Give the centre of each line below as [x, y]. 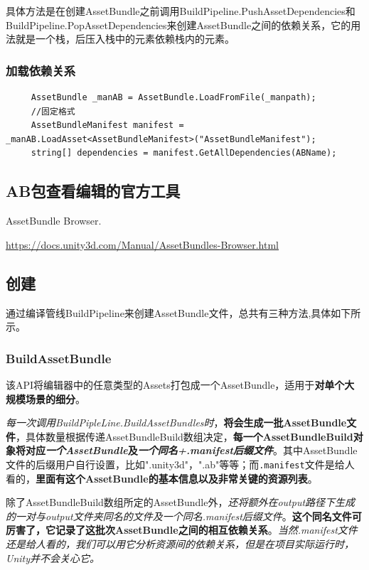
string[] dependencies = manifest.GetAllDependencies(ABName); [184, 153]
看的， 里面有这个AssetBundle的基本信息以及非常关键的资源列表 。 [162, 478]
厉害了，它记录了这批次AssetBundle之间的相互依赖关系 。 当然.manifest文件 [182, 530]
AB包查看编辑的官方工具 [93, 191]
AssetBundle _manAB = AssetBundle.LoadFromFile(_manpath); [173, 97]
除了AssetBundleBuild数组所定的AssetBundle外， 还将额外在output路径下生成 [181, 502]
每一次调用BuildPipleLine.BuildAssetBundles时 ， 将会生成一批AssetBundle [176, 423]
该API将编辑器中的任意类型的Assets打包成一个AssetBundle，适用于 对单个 [175, 384]
